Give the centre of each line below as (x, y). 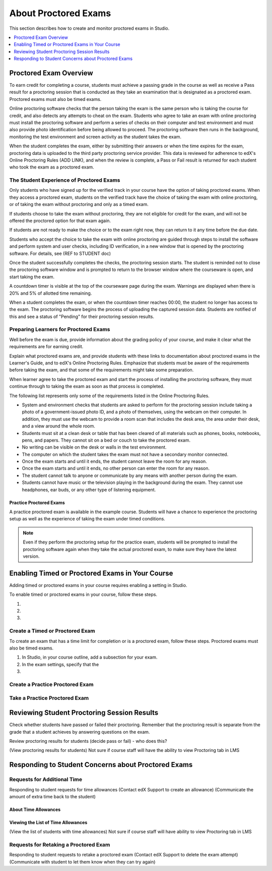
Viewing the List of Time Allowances (48, 822)
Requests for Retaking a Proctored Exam (60, 845)
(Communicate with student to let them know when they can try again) (82, 862)
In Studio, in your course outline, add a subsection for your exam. (90, 657)
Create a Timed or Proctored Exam (52, 631)
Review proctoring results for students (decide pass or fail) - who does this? (88, 741)
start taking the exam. (32, 277)
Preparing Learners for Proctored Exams (60, 330)
